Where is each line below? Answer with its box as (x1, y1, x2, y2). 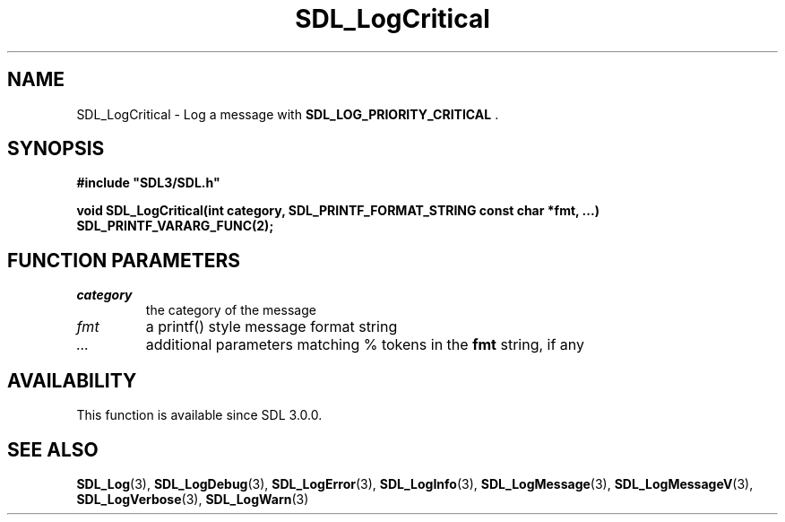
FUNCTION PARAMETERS (7, 248, 240, 272)
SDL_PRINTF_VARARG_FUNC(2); (76, 218, 274, 234)
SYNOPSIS (7, 137, 105, 161)
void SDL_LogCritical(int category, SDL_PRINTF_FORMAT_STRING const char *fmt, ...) (76, 203, 600, 219)
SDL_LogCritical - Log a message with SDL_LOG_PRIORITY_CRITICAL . (76, 106, 499, 122)
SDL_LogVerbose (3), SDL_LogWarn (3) (76, 491, 309, 507)
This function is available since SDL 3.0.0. (76, 407, 323, 423)
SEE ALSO (7, 438, 99, 461)
